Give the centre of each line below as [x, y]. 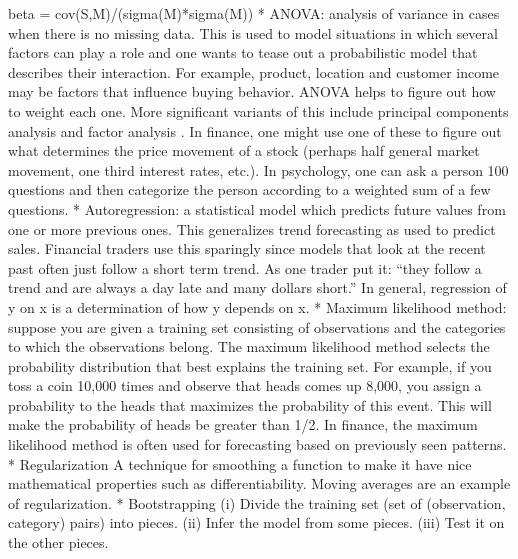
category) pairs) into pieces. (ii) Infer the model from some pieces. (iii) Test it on [256, 522]
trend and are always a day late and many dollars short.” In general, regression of [257, 287]
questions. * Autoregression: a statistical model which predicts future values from [257, 208]
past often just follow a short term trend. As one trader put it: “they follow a [245, 267]
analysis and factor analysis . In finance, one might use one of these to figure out [255, 130]
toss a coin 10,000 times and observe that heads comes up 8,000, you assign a [245, 385]
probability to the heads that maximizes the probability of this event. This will [250, 404]
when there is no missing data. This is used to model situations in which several [253, 32]
